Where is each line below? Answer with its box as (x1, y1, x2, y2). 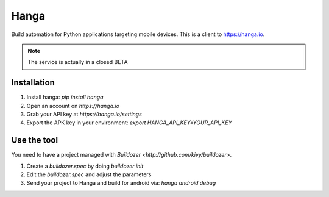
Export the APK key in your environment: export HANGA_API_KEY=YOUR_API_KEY (26, 119, 232, 126)
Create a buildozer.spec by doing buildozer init (26, 162, 144, 170)
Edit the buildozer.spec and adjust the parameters (26, 171, 152, 178)
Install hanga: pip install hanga (26, 93, 104, 101)
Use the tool (11, 135, 58, 146)
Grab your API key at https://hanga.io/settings (26, 110, 143, 118)
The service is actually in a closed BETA (27, 59, 128, 66)
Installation (11, 77, 55, 88)
